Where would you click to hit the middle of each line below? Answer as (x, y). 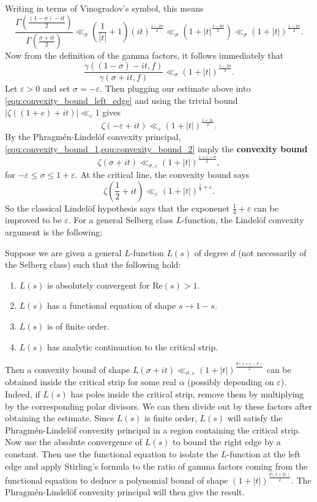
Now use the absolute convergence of (74, 442)
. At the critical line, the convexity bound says (162, 174)
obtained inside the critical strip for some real (91, 382)
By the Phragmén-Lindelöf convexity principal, (93, 137)
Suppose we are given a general (63, 252)
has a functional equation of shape (112, 305)
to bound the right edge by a (227, 442)
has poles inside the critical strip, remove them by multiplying (187, 394)
